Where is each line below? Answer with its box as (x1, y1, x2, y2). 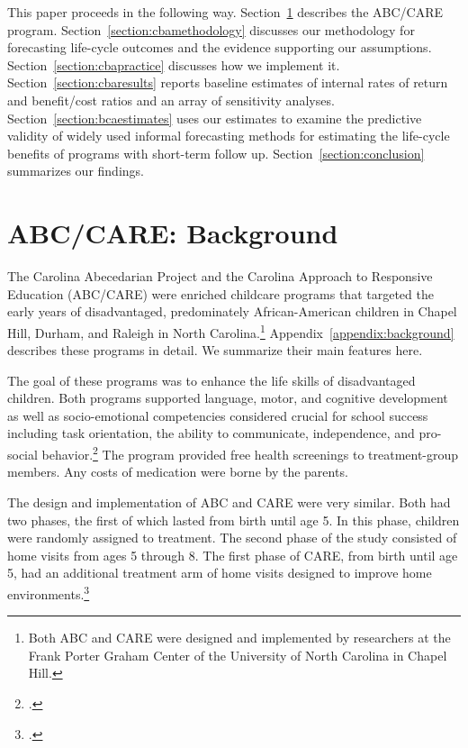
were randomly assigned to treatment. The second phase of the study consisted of (7, 528, 457, 547)
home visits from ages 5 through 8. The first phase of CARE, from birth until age (7, 545, 458, 564)
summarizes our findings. (7, 161, 144, 180)
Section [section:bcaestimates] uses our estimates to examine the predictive (7, 108, 422, 127)
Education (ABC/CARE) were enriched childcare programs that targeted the (7, 284, 434, 303)
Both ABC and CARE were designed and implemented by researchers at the (28, 628, 451, 647)
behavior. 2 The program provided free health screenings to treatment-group (41, 442, 459, 463)
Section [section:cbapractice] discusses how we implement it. (7, 55, 340, 74)
